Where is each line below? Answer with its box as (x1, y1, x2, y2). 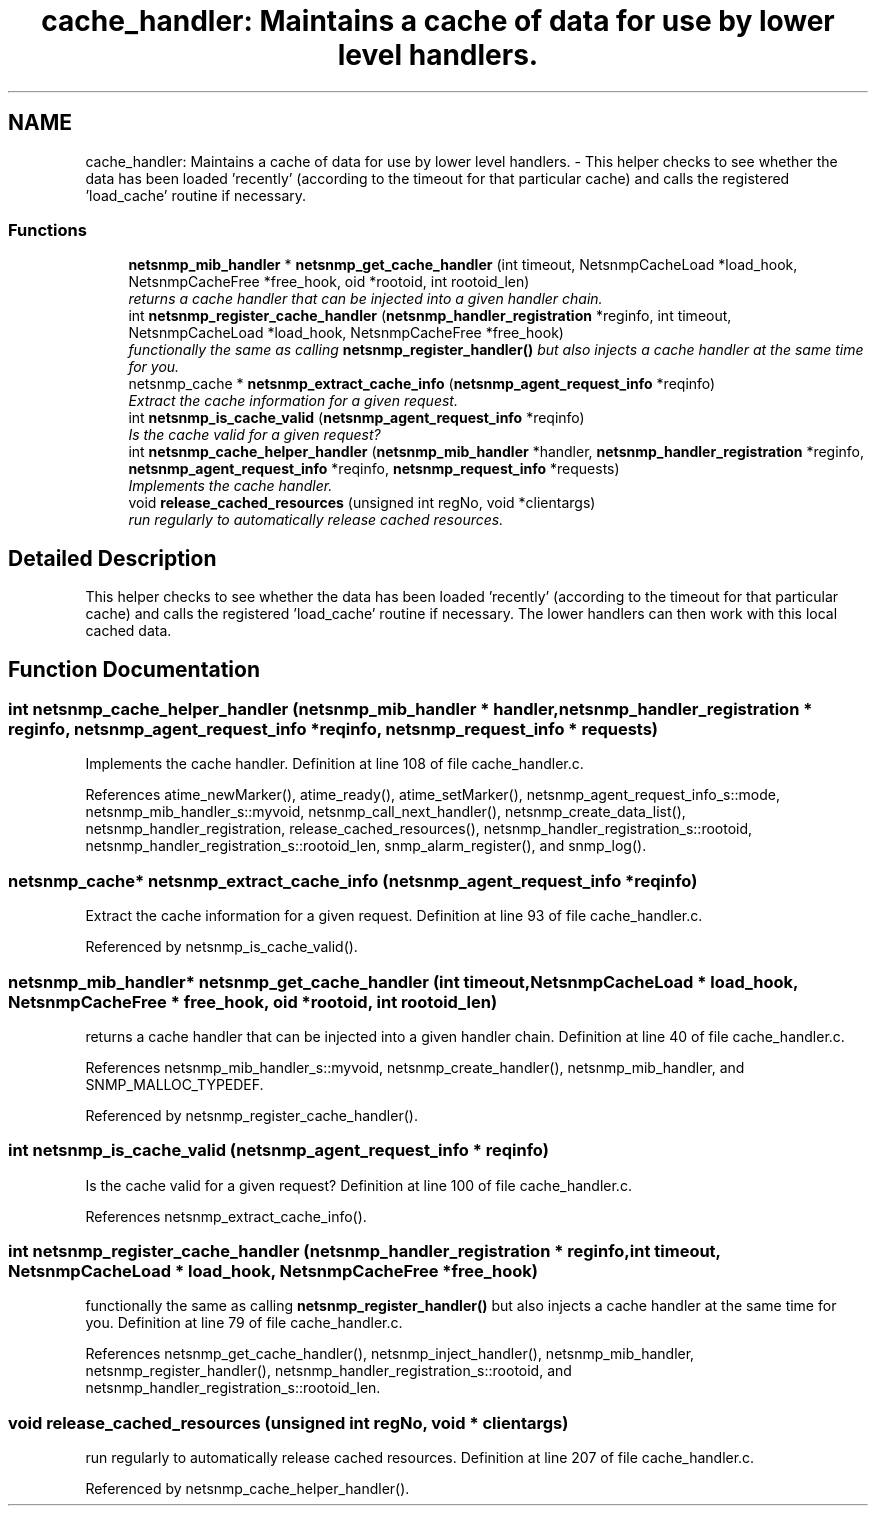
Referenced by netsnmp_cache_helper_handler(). (85, 1480, 410, 1498)
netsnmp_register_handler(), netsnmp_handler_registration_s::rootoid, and (85, 1362, 572, 1380)
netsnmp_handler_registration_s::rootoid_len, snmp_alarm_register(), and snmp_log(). (85, 837, 647, 855)
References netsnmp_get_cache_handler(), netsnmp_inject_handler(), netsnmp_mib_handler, (85, 1345, 695, 1363)
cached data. (85, 622, 172, 640)
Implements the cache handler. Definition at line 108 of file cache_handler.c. (85, 755, 584, 773)
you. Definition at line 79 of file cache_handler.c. (85, 1314, 403, 1332)
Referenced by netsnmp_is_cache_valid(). (85, 938, 358, 956)
